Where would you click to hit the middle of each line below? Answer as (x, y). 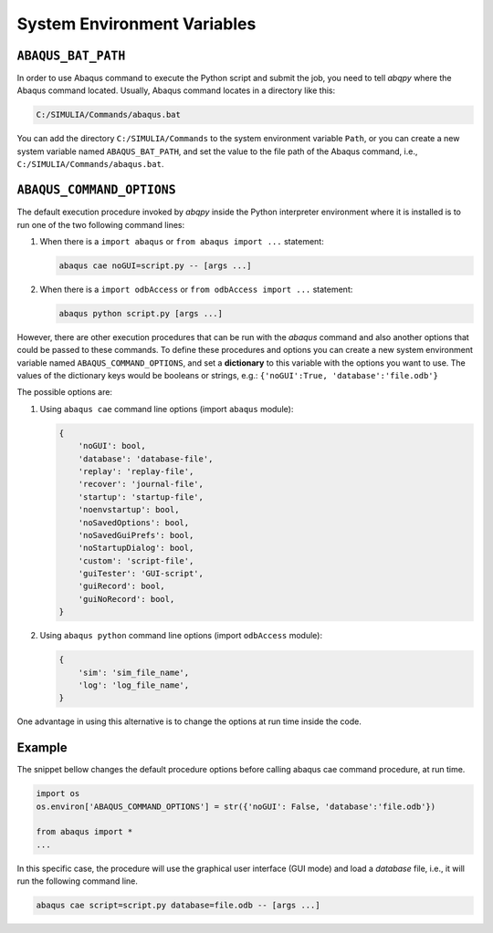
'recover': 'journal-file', (141, 484)
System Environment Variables (136, 24)
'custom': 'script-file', (136, 560)
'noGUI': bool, (112, 446)
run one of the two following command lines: (101, 224)
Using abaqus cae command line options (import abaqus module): (167, 409)
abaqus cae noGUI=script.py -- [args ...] (155, 265)
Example (42, 748)
